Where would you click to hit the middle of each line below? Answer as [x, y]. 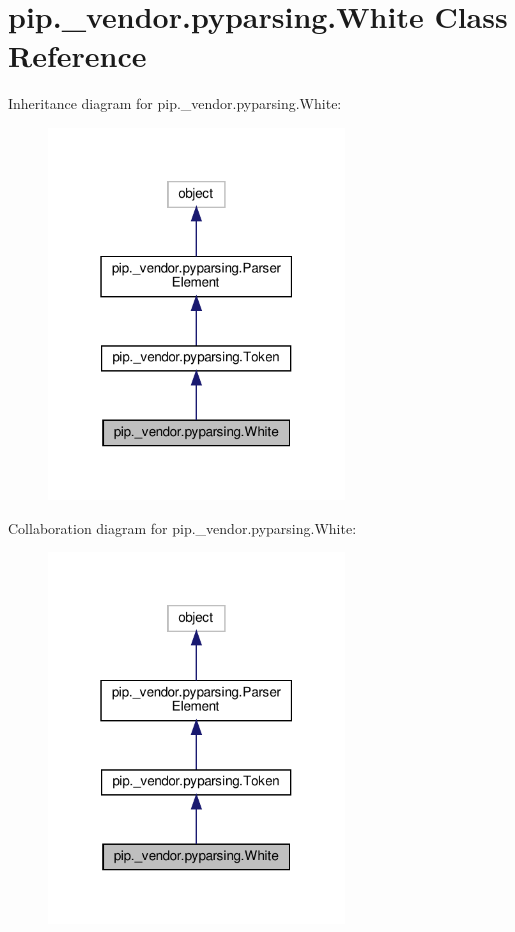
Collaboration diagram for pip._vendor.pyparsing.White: [182, 527]
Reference [77, 55]
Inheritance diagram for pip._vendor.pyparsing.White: [175, 103]
